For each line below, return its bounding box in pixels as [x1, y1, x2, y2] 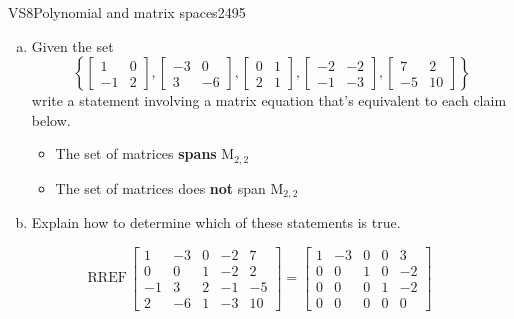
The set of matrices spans [55, 143, 217, 164]
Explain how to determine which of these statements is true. [31, 212, 401, 233]
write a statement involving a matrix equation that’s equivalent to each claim [31, 90, 507, 111]
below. [31, 109, 71, 130]
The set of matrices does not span [55, 177, 266, 198]
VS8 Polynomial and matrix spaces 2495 [8, 2, 246, 22]
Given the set [31, 35, 114, 56]
